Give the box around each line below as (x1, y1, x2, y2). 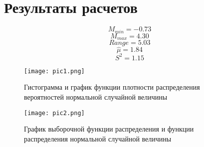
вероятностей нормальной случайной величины (24, 92, 168, 102)
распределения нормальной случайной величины (24, 133, 172, 144)
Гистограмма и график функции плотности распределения (24, 82, 200, 92)
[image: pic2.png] (24, 109, 85, 117)
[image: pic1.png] (24, 67, 85, 75)
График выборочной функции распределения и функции (24, 124, 194, 134)
